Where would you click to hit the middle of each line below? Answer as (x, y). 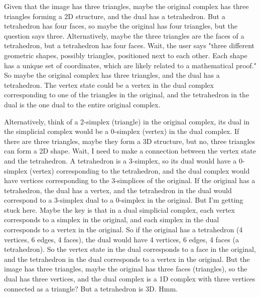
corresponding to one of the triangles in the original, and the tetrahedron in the (127, 95)
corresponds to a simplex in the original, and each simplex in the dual (112, 219)
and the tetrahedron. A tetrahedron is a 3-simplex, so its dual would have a (120, 160)
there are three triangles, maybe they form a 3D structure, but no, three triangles (130, 141)
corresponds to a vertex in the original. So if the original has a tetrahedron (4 (123, 230)
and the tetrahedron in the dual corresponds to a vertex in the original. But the (127, 259)
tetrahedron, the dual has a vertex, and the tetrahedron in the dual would (118, 190)
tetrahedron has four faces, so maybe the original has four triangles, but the (121, 26)
